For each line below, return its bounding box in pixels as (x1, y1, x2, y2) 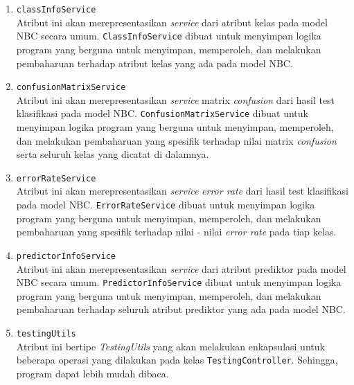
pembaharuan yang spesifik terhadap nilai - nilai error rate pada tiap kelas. (16, 224, 337, 239)
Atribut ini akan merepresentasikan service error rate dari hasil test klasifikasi (16, 183, 348, 198)
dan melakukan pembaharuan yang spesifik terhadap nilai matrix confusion (16, 133, 337, 147)
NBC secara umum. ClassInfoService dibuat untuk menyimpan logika (16, 28, 321, 43)
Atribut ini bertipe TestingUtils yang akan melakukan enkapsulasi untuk (16, 339, 325, 353)
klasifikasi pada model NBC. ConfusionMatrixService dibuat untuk (16, 106, 308, 120)
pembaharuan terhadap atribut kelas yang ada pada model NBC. (16, 55, 293, 70)
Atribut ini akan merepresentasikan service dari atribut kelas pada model (16, 15, 328, 29)
